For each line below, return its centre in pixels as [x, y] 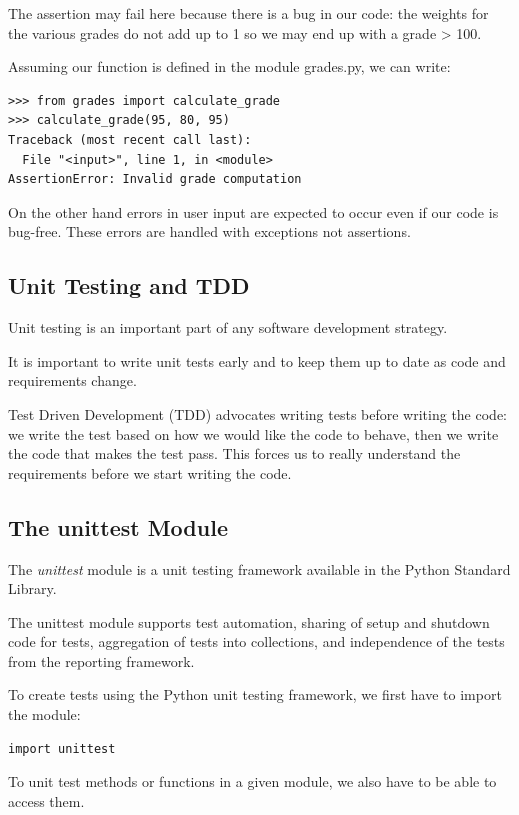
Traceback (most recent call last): [130, 139]
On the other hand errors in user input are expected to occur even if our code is [253, 211]
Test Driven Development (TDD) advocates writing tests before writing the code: [257, 413]
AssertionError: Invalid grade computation [155, 179]
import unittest [62, 748]
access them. [46, 800]
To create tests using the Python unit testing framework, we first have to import [255, 694]
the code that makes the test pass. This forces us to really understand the [234, 453]
